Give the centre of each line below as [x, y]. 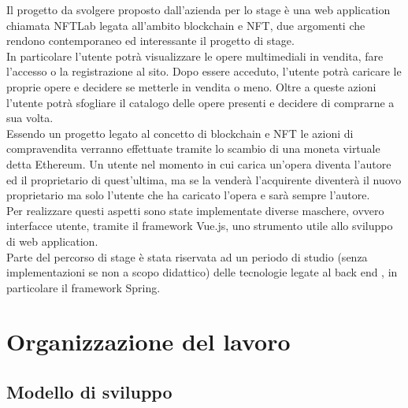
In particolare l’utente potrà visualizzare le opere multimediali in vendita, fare [195, 56]
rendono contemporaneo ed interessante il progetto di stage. [150, 41]
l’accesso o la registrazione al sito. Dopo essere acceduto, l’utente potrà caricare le [204, 71]
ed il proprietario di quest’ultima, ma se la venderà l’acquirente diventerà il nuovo [204, 179]
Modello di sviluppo [89, 392]
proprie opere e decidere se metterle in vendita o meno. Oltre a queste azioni [191, 86]
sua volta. [30, 118]
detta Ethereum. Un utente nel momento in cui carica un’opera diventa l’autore [199, 163]
